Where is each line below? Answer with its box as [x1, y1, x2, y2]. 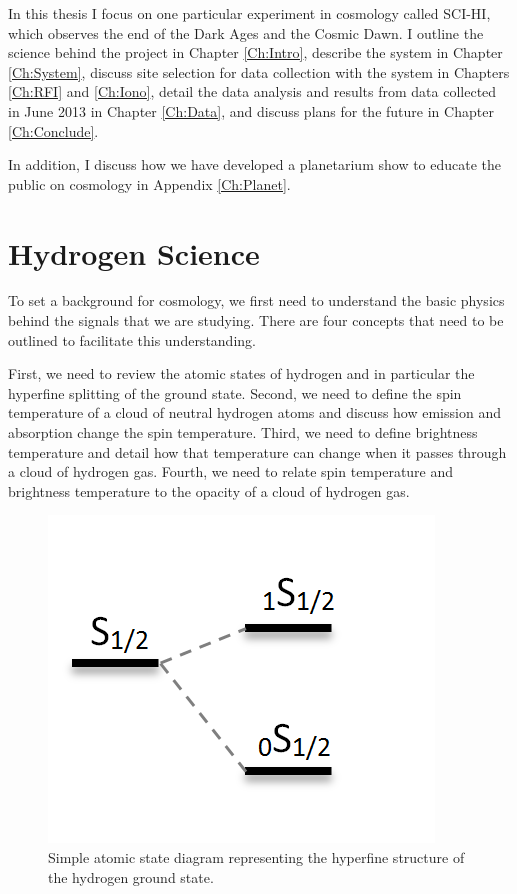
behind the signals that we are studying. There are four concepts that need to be [8, 310, 504, 331]
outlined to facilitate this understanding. [8, 329, 256, 350]
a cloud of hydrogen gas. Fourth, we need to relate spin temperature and [8, 461, 454, 482]
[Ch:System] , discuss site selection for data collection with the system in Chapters [8, 61, 510, 82]
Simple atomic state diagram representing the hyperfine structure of [48, 847, 465, 867]
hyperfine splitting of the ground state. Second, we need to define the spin [8, 382, 462, 403]
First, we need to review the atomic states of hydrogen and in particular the [8, 363, 475, 384]
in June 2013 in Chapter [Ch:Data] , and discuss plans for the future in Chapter [8, 100, 494, 121]
